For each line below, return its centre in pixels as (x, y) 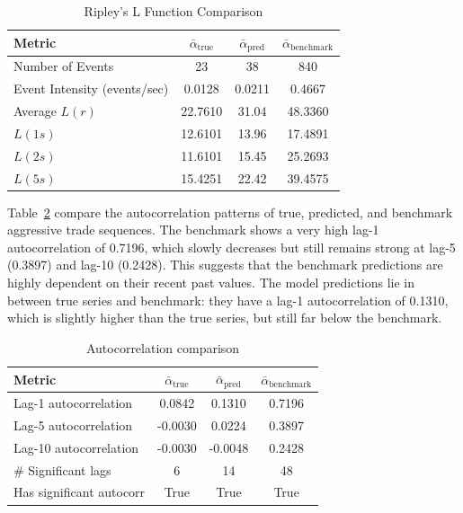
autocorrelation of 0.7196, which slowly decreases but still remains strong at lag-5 (231, 247)
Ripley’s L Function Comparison (174, 11)
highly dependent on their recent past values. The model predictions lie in (211, 282)
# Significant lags (62, 469)
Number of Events (64, 66)
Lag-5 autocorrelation (73, 425)
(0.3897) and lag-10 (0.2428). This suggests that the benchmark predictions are (225, 265)
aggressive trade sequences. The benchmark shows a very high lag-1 (193, 230)
